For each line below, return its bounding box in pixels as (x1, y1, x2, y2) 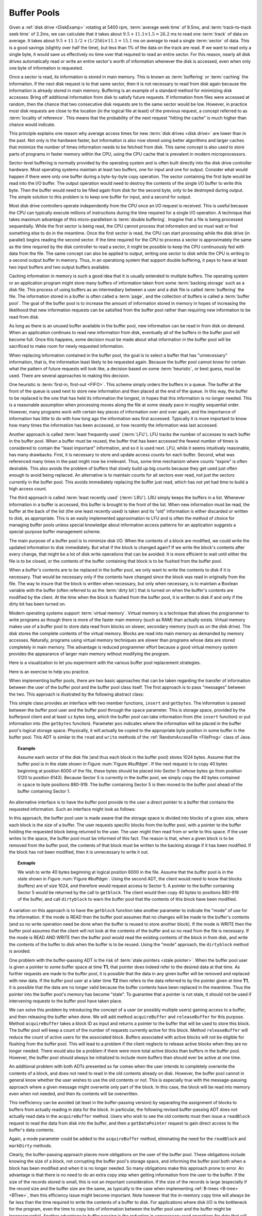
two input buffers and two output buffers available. (9, 264, 111, 270)
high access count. (9, 485, 47, 491)
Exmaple (17, 860, 36, 866)
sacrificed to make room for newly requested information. (9, 343, 124, 349)
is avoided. (9, 948, 31, 954)
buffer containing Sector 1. (17, 788, 70, 794)
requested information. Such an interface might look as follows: (9, 806, 136, 812)
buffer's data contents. (9, 1127, 55, 1133)
